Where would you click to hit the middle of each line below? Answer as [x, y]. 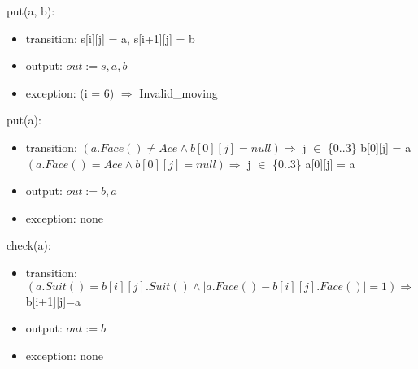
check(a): [29, 245]
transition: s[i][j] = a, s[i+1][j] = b [110, 38]
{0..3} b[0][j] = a [369, 147]
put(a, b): [31, 11]
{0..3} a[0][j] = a [314, 163]
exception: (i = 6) [70, 92]
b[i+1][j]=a [53, 300]
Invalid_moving [179, 92]
